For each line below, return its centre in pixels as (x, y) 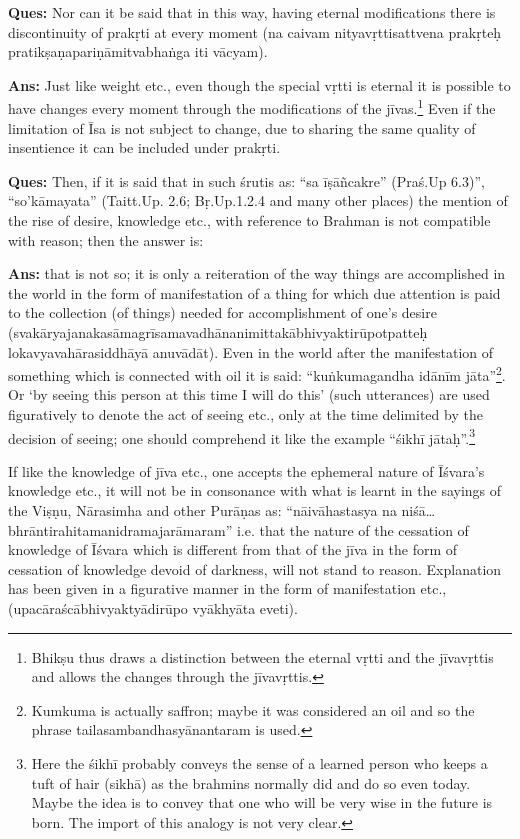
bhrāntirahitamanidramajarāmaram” (120, 529)
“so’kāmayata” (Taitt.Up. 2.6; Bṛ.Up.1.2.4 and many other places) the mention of (258, 200)
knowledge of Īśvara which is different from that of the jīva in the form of (233, 549)
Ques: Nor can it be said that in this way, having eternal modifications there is (252, 12)
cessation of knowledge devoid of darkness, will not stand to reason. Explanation (255, 568)
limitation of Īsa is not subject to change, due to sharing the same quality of (242, 127)
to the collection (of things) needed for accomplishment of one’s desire (222, 312)
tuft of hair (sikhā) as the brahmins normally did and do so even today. (251, 782)
